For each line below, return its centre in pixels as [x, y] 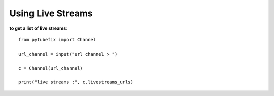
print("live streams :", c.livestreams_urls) [76, 82]
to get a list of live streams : [39, 28]
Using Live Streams [51, 13]
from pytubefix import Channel [57, 40]
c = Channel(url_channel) [51, 68]
